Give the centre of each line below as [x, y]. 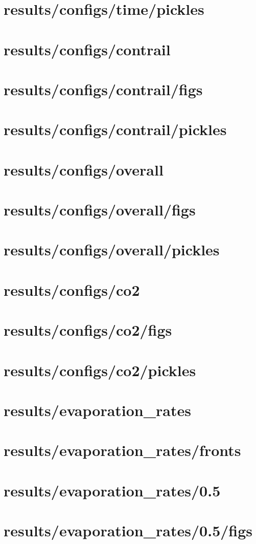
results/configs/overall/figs [100, 210]
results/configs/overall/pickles [112, 249]
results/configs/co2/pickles [100, 370]
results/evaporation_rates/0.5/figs [128, 530]
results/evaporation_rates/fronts [122, 450]
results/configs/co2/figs [88, 330]
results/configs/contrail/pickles [115, 129]
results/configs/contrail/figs [103, 89]
